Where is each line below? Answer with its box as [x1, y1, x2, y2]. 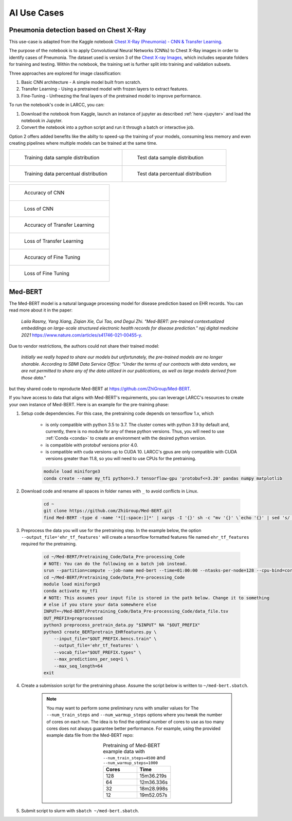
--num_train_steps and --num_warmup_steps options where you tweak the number [46, 712, 222, 718]
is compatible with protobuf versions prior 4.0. [45, 442, 138, 448]
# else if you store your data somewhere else [43, 602, 157, 607]
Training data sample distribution [24, 154, 100, 161]
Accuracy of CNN [24, 189, 65, 196]
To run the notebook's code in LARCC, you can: [9, 102, 105, 108]
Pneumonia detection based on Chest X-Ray [9, 26, 146, 34]
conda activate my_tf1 [43, 588, 98, 594]
